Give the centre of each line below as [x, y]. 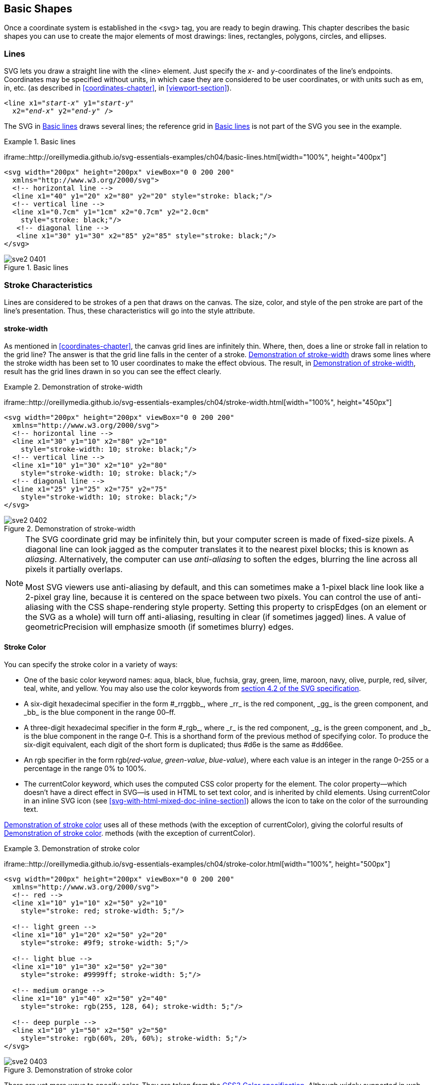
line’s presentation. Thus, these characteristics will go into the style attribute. [130, 310]
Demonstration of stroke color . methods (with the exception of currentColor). [130, 833]
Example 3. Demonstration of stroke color [72, 849]
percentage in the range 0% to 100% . [85, 769]
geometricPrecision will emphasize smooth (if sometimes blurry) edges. [160, 627]
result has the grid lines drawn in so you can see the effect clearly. [113, 372]
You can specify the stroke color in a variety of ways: [91, 665]
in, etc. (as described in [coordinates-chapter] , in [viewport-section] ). [118, 88]
